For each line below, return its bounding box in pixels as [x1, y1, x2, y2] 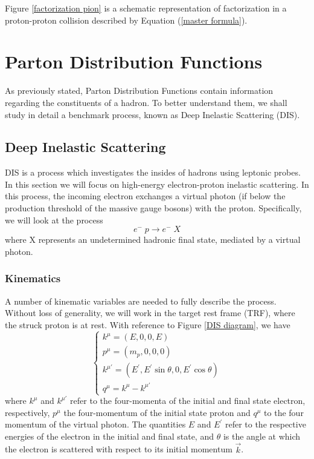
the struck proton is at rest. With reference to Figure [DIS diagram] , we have [5, 318, 290, 331]
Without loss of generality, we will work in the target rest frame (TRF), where [5, 306, 295, 319]
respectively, [5, 406, 50, 418]
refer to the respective [225, 418, 306, 431]
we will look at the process [5, 213, 103, 226]
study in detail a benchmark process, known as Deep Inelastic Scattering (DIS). [5, 108, 300, 121]
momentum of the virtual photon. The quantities [5, 418, 186, 431]
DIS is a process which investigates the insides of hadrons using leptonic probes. [5, 166, 301, 179]
